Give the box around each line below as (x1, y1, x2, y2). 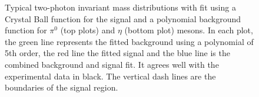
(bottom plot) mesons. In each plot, (124, 24, 253, 36)
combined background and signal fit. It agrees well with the (5, 58, 219, 70)
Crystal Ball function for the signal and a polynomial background (5, 12, 241, 25)
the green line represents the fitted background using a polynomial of (5, 35, 254, 47)
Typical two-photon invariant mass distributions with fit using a (5, 1, 236, 13)
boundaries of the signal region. (5, 81, 118, 93)
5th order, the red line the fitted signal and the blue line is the (5, 47, 230, 59)
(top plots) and (60, 24, 115, 36)
